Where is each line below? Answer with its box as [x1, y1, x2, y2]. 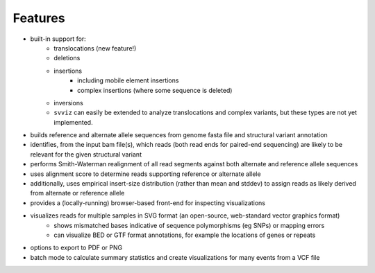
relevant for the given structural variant [30, 150, 142, 159]
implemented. [53, 118, 93, 126]
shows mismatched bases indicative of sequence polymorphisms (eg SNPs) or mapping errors [53, 221, 325, 229]
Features [12, 10, 65, 26]
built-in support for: [30, 35, 86, 43]
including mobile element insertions [77, 76, 179, 85]
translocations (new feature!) [53, 44, 137, 52]
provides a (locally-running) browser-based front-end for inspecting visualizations [30, 198, 265, 207]
